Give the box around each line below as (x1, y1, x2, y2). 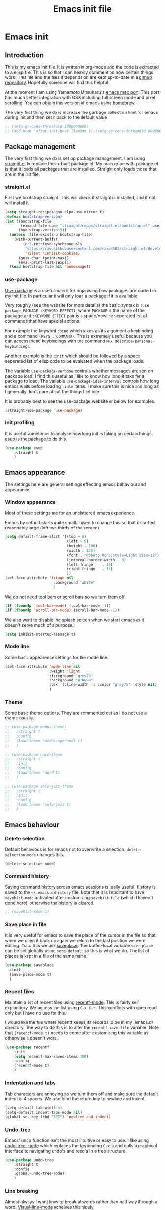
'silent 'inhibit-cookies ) (25, 251, 80, 256)
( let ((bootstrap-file (5, 219, 52, 224)
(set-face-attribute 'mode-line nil (5, 664, 80, 669)
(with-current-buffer (14, 237, 58, 242)
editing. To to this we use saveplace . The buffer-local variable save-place (5, 943, 153, 948)
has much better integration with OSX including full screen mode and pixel (5, 95, 156, 100)
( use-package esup (5, 445, 43, 450)
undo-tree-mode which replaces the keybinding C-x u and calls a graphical (5, 1142, 157, 1148)
